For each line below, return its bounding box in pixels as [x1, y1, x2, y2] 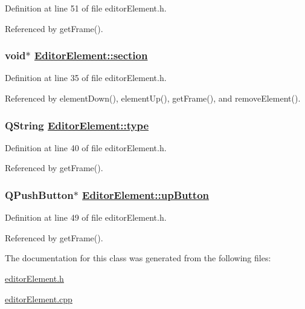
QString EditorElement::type [5, 117, 149, 132]
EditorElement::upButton [82, 187, 210, 202]
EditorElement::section [34, 48, 148, 63]
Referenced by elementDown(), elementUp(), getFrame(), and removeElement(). [5, 92, 301, 104]
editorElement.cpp [5, 292, 72, 305]
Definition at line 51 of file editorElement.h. [5, 2, 167, 14]
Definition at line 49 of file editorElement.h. [5, 211, 167, 224]
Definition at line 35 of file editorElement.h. [5, 71, 167, 84]
